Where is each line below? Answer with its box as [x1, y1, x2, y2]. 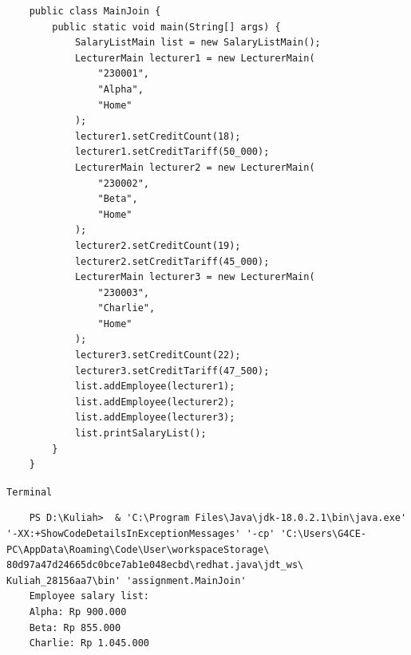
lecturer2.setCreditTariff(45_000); [74, 255, 270, 267]
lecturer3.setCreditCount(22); [74, 349, 241, 361]
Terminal [6, 486, 53, 498]
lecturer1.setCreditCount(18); [74, 130, 241, 142]
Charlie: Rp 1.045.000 [29, 637, 149, 649]
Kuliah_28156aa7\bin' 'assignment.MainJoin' [6, 574, 247, 586]
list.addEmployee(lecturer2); [74, 396, 235, 408]
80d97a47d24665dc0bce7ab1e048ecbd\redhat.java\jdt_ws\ [6, 559, 304, 571]
